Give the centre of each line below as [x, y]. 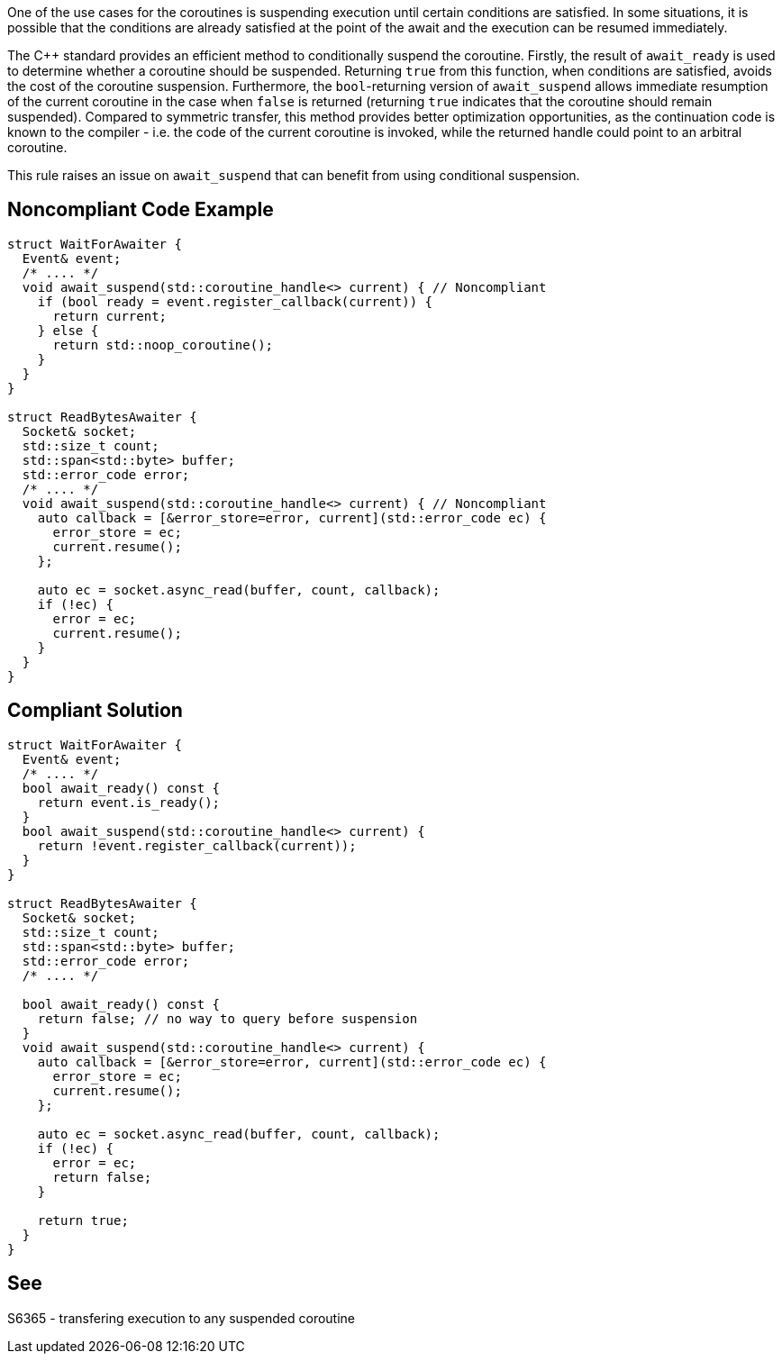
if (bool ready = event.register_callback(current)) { [235, 301]
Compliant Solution [95, 711]
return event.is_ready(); [129, 802]
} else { [68, 330]
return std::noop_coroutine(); [163, 345]
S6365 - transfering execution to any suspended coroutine [182, 1318]
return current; [110, 316]
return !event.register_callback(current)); [197, 845]
